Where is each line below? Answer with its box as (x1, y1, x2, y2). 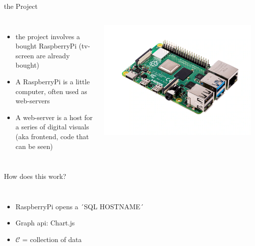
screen (15, 50, 34, 60)
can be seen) (15, 141, 53, 151)
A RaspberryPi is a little (15, 76, 90, 86)
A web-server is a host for (15, 112, 93, 122)
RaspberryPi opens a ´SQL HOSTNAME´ (15, 201, 144, 211)
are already (36, 50, 70, 60)
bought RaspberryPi (15, 41, 77, 51)
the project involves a (15, 31, 80, 41)
